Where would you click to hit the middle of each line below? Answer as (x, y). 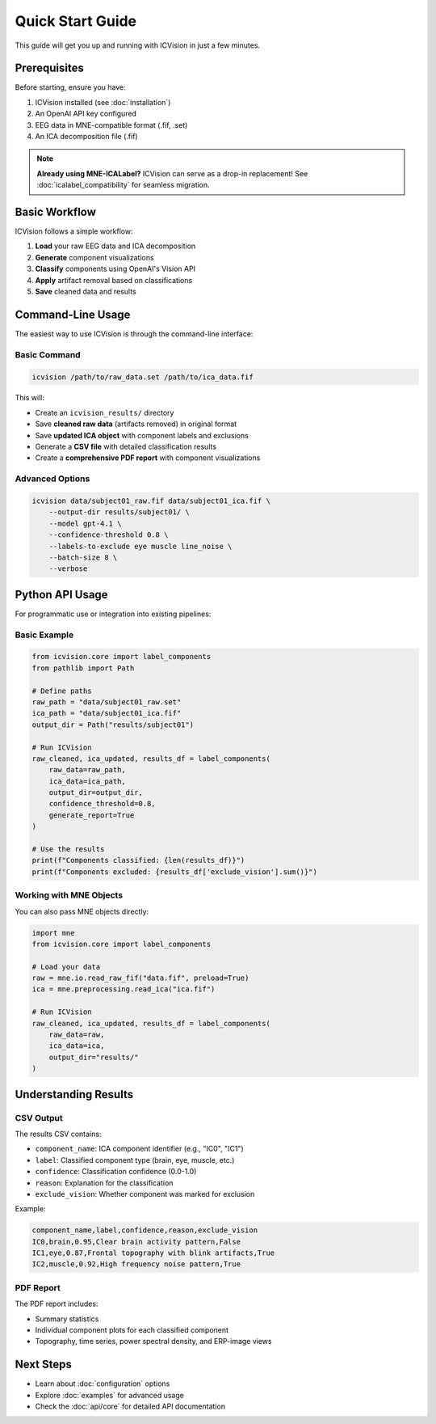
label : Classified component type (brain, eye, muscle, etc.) (135, 1160)
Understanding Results (74, 1094)
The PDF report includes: (57, 1304)
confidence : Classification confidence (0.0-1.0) (116, 1172)
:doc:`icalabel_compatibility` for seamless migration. (123, 185)
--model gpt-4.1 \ (85, 523)
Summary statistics (67, 1319)
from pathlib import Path (83, 668)
